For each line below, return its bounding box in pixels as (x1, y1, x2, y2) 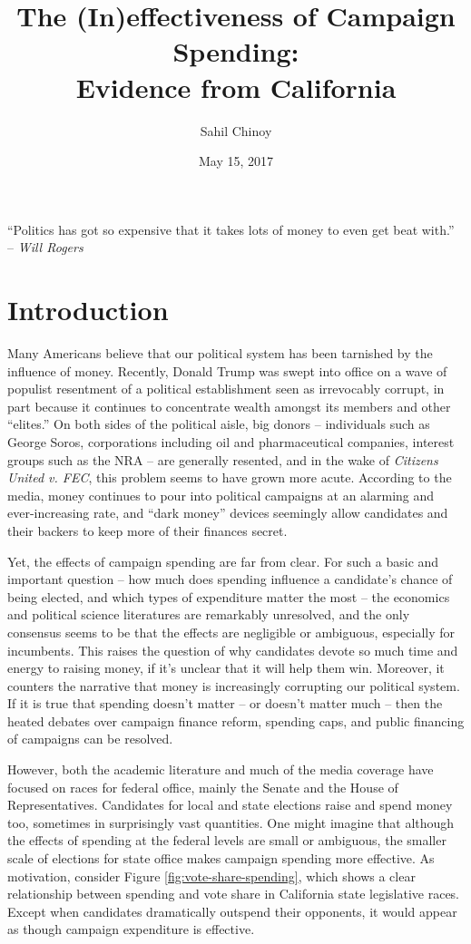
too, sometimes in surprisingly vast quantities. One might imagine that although (7, 813, 455, 832)
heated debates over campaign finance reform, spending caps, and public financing (7, 711, 465, 730)
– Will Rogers (7, 238, 83, 257)
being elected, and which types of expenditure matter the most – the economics (7, 587, 450, 606)
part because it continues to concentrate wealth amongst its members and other (7, 396, 451, 415)
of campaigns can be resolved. (7, 729, 173, 748)
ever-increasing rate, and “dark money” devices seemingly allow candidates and (7, 503, 448, 522)
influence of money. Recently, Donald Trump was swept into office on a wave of (7, 361, 447, 380)
